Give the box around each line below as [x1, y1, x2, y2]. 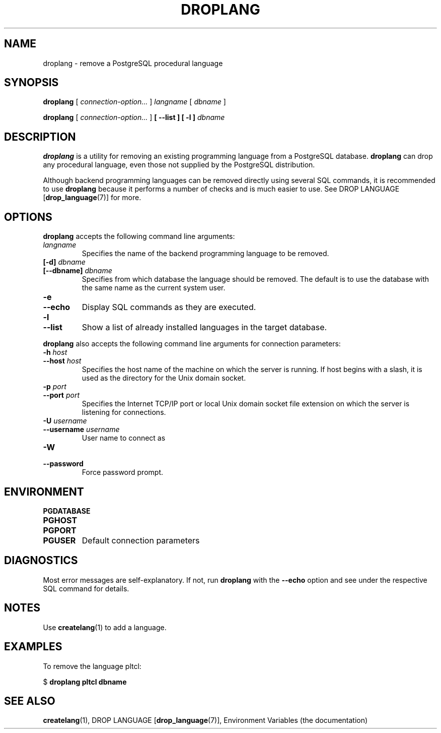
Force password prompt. [82, 468, 163, 477]
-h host [43, 348, 67, 357]
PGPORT [43, 525, 77, 535]
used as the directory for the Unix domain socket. [82, 374, 246, 383]
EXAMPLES [4, 640, 62, 653]
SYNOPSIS [4, 76, 59, 89]
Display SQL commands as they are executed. [82, 302, 256, 313]
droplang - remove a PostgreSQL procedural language [43, 58, 223, 68]
